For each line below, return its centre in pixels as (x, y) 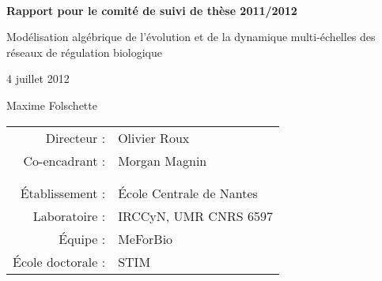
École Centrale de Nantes (188, 193)
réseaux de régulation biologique (84, 52)
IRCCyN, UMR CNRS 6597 (195, 215)
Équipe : (82, 238)
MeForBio (146, 238)
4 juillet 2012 (38, 79)
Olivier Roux (154, 137)
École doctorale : (59, 261)
